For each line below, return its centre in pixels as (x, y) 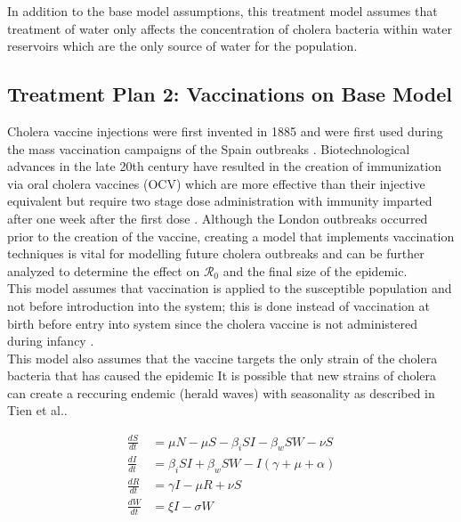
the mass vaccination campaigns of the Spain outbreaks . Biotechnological (209, 148)
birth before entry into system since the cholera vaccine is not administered (212, 323)
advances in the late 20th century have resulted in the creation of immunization (224, 166)
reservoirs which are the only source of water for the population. (182, 46)
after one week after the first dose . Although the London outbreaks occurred (218, 218)
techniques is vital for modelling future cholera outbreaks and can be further (216, 253)
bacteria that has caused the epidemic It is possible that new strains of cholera (222, 375)
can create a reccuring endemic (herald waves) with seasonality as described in (221, 392)
